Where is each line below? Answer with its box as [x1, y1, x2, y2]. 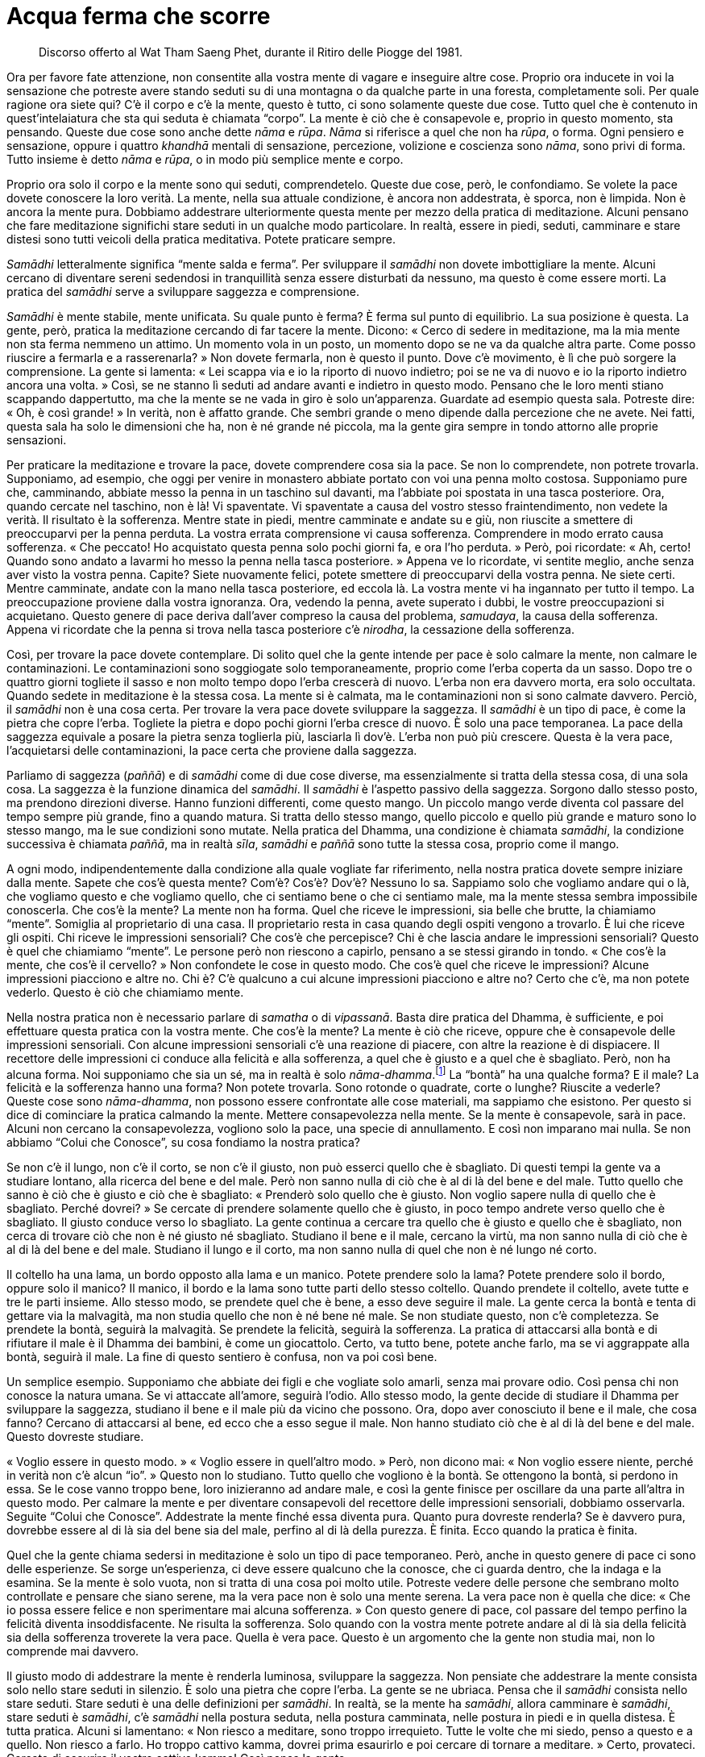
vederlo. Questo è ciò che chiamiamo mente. [6, 985, 244, 999]
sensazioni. [6, 432, 67, 447]
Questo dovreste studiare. [6, 1430, 144, 1444]
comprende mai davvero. [6, 1644, 139, 1659]
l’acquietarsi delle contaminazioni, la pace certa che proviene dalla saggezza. [6, 743, 417, 757]
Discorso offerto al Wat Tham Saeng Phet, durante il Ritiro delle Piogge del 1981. [39, 44, 462, 59]
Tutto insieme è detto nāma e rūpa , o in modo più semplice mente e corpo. [6, 152, 404, 166]
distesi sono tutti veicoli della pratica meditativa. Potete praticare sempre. [6, 231, 396, 246]
